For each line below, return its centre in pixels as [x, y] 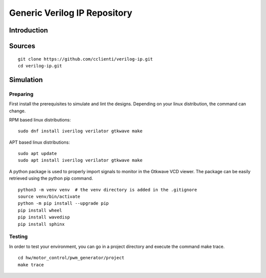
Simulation [26, 79]
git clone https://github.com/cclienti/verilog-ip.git [85, 59]
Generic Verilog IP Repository [71, 13]
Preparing [21, 94]
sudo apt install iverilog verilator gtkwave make [80, 160]
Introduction [29, 30]
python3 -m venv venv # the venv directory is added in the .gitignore [107, 190]
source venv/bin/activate [49, 197]
